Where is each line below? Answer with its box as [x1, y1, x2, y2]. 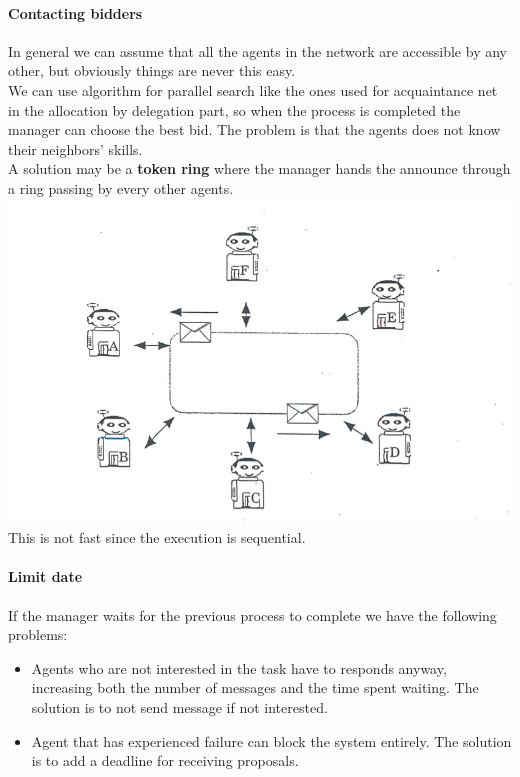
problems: [8, 624, 68, 645]
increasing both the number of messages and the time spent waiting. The [31, 677, 479, 698]
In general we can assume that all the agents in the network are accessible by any [8, 40, 507, 61]
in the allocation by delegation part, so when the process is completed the [8, 99, 461, 120]
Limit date [8, 566, 83, 587]
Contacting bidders [8, 2, 143, 23]
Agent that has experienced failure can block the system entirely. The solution [31, 730, 512, 751]
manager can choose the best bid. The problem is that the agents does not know [8, 119, 501, 140]
